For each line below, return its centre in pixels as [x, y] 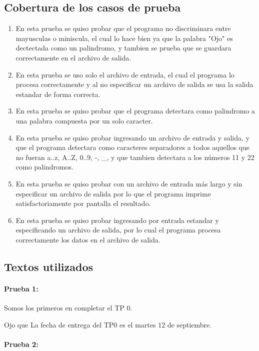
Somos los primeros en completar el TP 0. [68, 308]
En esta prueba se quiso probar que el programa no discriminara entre [123, 28]
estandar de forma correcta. [58, 94]
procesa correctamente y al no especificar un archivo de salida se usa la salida [134, 84]
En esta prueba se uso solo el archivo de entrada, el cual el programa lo [125, 74]
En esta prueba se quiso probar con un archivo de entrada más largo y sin [129, 183]
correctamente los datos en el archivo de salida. [88, 239]
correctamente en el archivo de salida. [73, 57]
